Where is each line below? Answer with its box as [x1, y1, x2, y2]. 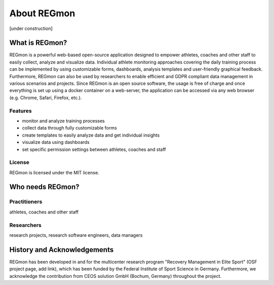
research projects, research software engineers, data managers [9, 232, 143, 238]
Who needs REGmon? [9, 183, 80, 192]
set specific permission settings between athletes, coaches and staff [22, 146, 166, 152]
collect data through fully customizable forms [22, 125, 117, 131]
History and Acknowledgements [9, 245, 114, 254]
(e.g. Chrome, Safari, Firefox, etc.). [9, 94, 82, 101]
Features [9, 107, 32, 114]
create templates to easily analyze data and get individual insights [22, 132, 160, 138]
